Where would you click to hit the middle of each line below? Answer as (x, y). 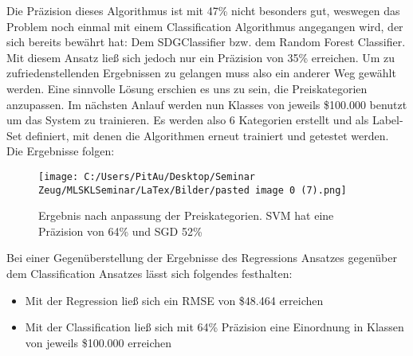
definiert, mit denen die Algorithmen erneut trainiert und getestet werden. (207, 135)
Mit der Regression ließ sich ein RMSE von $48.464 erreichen (174, 300)
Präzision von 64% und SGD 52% (120, 231)
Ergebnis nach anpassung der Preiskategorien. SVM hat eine (186, 215)
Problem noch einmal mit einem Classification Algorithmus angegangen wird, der (205, 26)
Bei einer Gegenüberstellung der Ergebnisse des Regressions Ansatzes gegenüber (202, 258)
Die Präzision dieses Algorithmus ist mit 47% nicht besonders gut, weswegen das (203, 10)
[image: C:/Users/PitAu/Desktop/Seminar (147, 176)
